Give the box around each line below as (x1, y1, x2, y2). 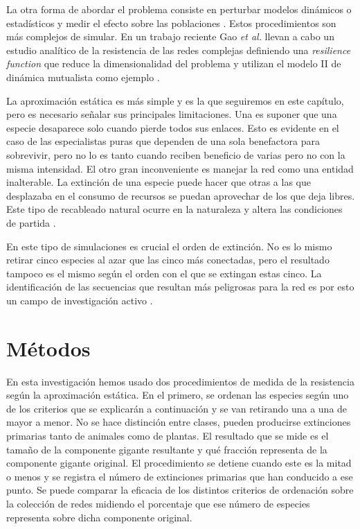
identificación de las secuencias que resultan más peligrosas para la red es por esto (6, 279, 354, 294)
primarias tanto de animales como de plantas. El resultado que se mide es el (6, 428, 329, 442)
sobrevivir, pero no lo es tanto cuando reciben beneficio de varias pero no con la (6, 147, 345, 162)
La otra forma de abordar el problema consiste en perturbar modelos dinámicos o (6, 2, 352, 16)
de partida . (6, 215, 56, 229)
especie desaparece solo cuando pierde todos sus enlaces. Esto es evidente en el (6, 120, 339, 135)
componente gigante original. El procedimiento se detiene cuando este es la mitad (6, 456, 352, 470)
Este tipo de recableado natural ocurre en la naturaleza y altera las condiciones (6, 202, 343, 216)
